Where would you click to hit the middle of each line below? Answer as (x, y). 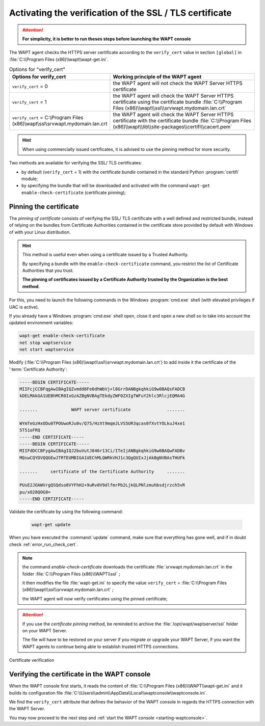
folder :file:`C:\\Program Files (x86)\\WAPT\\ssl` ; (71, 574)
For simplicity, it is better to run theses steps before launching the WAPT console (107, 39)
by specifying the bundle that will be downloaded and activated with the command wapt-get (116, 186)
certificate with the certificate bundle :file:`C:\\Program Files (182, 121)
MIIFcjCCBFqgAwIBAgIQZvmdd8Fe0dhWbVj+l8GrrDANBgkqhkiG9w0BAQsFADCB (102, 389)
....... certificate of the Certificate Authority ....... (102, 471)
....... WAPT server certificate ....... (102, 410)
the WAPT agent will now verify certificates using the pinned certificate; (95, 598)
